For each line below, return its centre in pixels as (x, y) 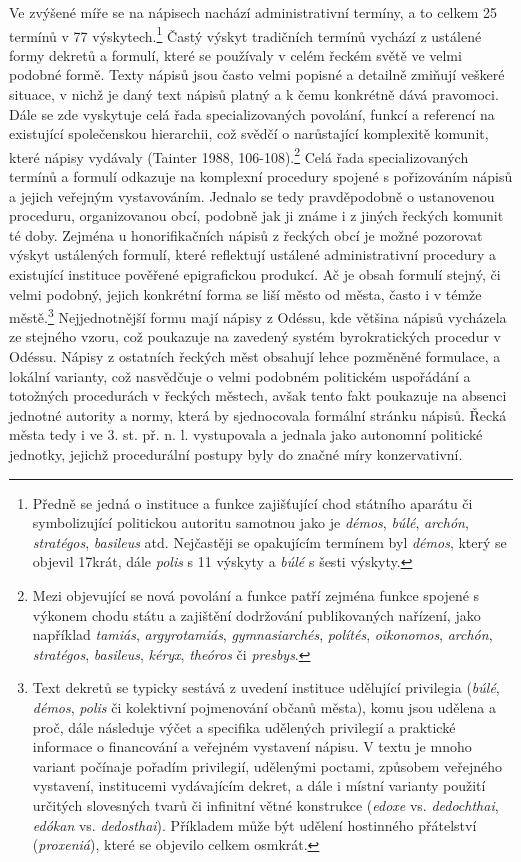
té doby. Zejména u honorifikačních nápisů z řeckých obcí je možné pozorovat (246, 234)
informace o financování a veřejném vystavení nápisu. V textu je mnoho (252, 746)
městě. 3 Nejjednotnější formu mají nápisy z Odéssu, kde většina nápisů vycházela (258, 315)
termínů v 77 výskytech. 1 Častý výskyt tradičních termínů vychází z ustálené (245, 34)
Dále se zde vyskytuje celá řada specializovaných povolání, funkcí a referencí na (252, 113)
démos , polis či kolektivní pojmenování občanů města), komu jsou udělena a (264, 706)
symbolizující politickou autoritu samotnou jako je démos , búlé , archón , (250, 522)
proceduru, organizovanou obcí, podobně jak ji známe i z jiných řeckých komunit (256, 215)
